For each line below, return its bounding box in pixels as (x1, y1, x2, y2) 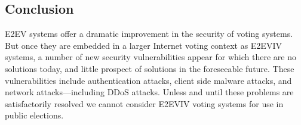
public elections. (5, 109, 64, 121)
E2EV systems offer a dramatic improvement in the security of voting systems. (5, 27, 293, 40)
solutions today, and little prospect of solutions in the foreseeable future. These (5, 62, 294, 74)
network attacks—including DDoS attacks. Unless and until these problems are (5, 86, 294, 98)
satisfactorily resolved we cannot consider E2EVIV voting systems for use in (5, 97, 284, 110)
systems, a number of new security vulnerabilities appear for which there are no (5, 51, 296, 63)
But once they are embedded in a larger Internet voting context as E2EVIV (5, 39, 282, 51)
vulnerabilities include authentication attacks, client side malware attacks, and (5, 74, 292, 86)
